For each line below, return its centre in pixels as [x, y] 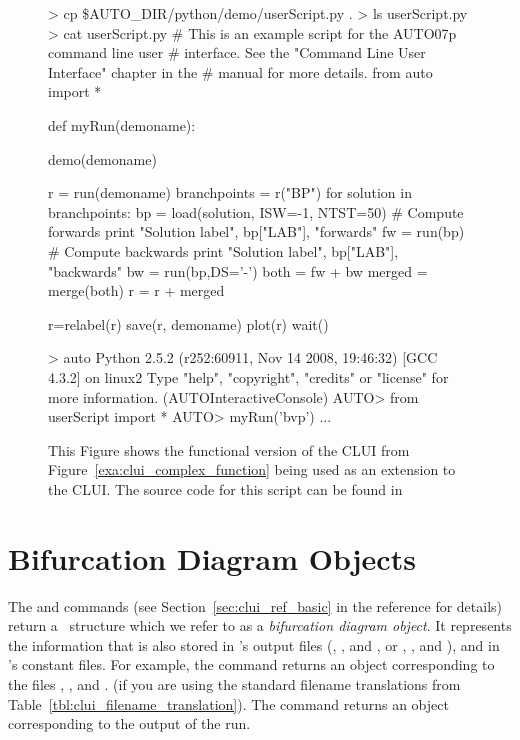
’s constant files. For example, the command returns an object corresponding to [251, 664]
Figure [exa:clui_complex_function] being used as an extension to [252, 469]
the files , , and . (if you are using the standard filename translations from [234, 683]
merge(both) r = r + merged [136, 290]
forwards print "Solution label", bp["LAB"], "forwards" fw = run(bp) [256, 231]
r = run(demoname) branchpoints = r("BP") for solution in [230, 192]
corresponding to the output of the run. [129, 723]
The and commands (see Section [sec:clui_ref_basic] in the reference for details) [255, 605]
